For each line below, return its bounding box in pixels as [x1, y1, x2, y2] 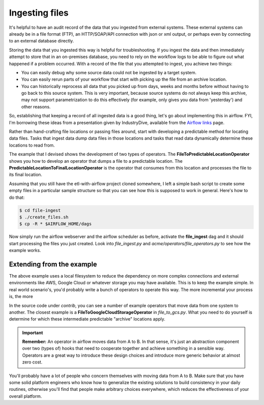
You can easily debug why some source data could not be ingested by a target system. [21, 69, 197, 75]
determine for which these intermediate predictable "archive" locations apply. [9, 316, 166, 322]
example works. [9, 247, 41, 254]
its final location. [9, 171, 43, 178]
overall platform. [9, 393, 42, 399]
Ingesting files [9, 7, 68, 18]
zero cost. [22, 359, 43, 365]
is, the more [9, 294, 33, 299]
